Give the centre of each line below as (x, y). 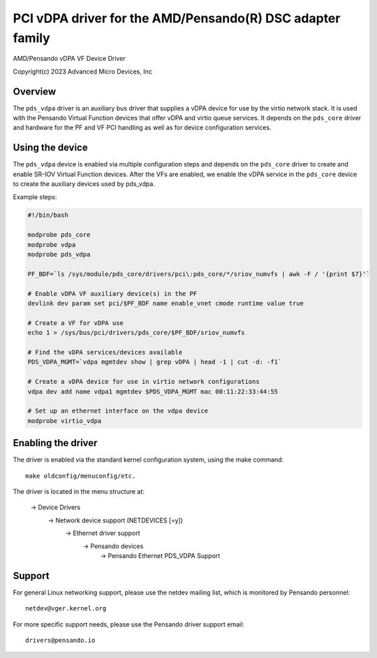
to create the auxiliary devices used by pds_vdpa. (84, 184)
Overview (35, 91)
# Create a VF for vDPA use (75, 323)
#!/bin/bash (48, 215)
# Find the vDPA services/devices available (105, 352)
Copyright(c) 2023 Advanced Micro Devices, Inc (83, 71)
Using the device (50, 148)
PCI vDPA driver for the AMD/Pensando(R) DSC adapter (177, 18)
